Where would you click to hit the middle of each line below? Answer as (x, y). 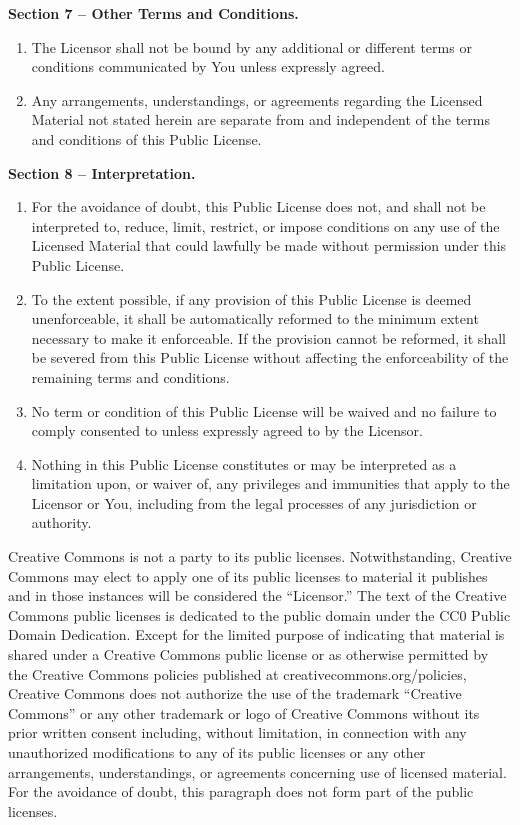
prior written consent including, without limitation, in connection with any (237, 732)
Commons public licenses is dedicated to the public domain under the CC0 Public (259, 614)
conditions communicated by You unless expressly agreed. (208, 66)
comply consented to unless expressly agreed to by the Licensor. (227, 430)
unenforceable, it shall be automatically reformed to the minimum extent (255, 318)
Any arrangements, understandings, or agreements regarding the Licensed (257, 99)
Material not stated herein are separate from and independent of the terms (260, 119)
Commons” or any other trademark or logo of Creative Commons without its (244, 712)
